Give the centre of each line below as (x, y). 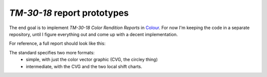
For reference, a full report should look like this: (57, 43)
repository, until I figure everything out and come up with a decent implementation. (93, 34)
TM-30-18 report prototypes (69, 13)
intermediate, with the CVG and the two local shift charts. (84, 66)
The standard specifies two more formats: (52, 52)
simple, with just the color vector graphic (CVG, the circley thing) (92, 60)
